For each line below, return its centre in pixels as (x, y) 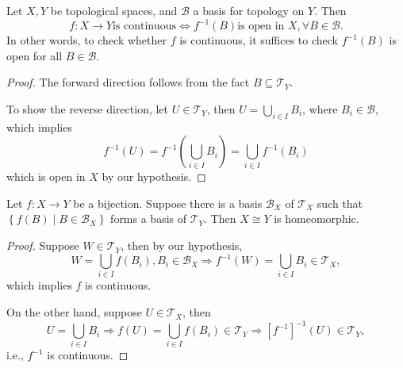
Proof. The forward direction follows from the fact (128, 82)
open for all (35, 55)
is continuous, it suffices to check (259, 40)
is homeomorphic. (317, 218)
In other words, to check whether (87, 40)
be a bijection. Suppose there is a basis (168, 203)
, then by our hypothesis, (182, 245)
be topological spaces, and (114, 10)
